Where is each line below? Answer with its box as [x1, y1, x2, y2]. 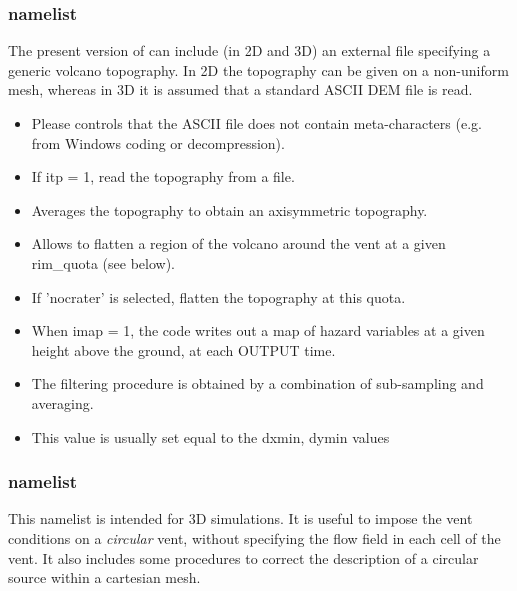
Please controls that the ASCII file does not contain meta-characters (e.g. [31, 113, 482, 133]
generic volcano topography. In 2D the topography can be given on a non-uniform [8, 59, 509, 80]
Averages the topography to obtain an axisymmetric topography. [31, 199, 428, 220]
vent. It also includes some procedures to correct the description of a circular [8, 547, 479, 568]
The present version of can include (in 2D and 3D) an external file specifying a [8, 40, 491, 61]
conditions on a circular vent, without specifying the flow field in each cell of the [8, 527, 501, 548]
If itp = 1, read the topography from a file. [31, 166, 295, 187]
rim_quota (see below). [31, 252, 176, 273]
